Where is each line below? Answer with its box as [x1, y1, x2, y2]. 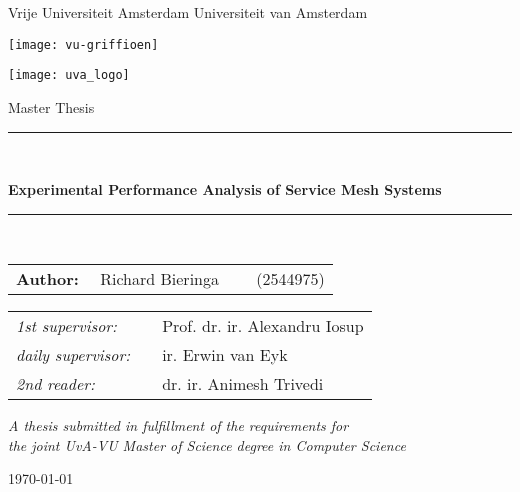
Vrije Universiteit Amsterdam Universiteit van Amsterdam [8, 2, 368, 22]
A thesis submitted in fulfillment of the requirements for [8, 415, 349, 436]
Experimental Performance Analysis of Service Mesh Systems [8, 179, 442, 200]
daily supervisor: [16, 343, 131, 367]
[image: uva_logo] [8, 68, 130, 83]
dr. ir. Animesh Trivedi [162, 372, 324, 396]
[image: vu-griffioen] [8, 37, 159, 52]
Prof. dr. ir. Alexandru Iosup [162, 314, 364, 338]
